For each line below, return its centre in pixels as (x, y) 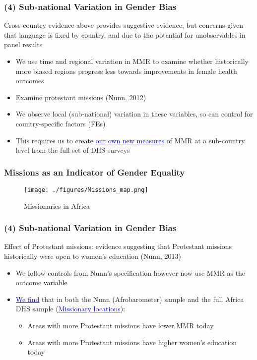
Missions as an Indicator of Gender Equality (95, 172)
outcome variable (41, 282)
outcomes (30, 81)
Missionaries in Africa (57, 206)
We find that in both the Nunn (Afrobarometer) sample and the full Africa (130, 299)
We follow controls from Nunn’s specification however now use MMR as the (130, 272)
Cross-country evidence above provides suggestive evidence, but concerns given (124, 25)
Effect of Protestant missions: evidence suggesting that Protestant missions (118, 246)
